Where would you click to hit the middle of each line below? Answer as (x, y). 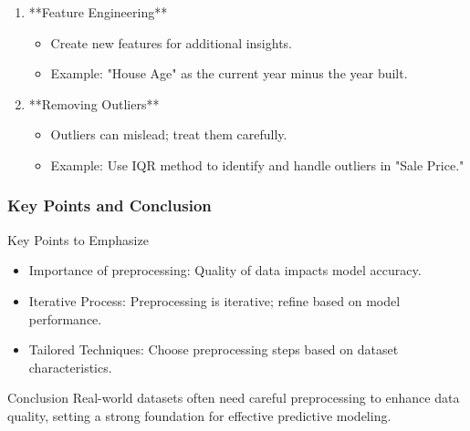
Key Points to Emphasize (78, 239)
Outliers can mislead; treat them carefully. (169, 134)
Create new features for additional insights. (172, 42)
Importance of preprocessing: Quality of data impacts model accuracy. (225, 270)
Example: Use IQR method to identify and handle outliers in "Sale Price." (257, 164)
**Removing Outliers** (94, 103)
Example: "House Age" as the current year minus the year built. (229, 73)
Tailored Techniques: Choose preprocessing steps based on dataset (214, 349)
